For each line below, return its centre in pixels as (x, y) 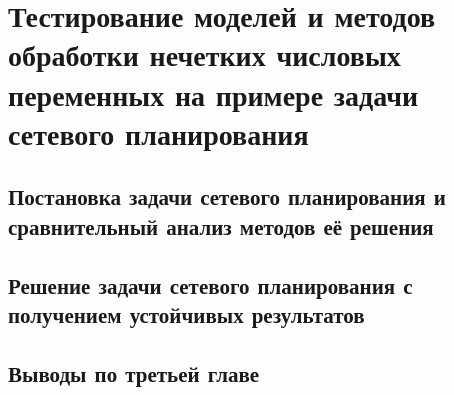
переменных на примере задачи (213, 93)
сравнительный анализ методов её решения (221, 225)
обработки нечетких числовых (204, 54)
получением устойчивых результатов (186, 313)
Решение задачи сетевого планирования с (210, 284)
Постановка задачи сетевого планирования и (227, 196)
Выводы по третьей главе (134, 372)
